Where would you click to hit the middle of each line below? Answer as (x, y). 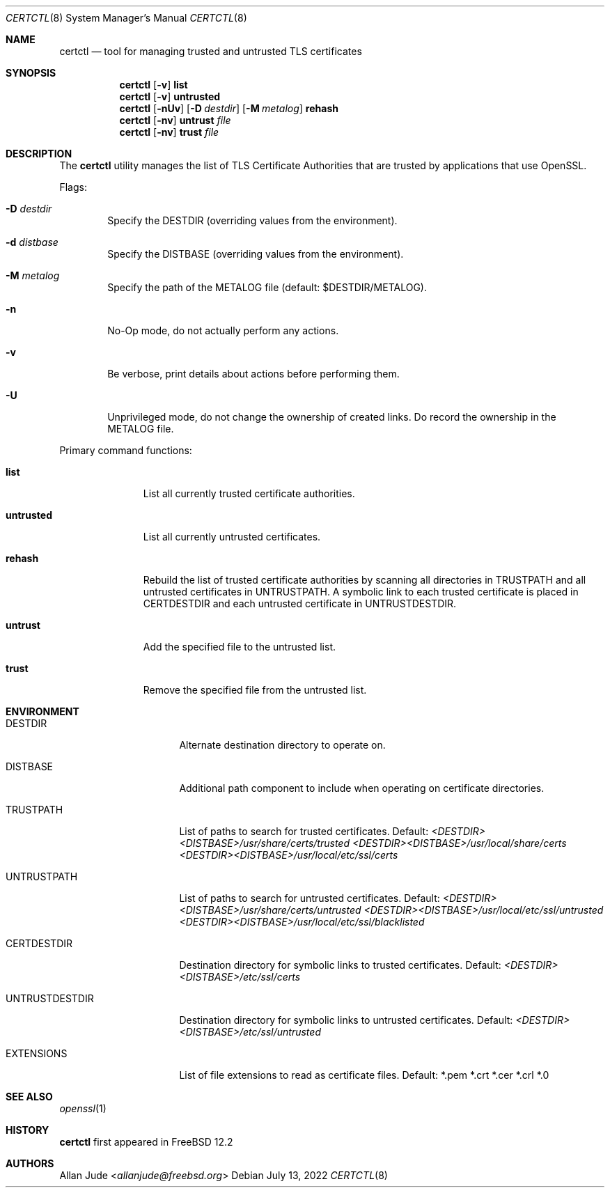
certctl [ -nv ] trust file (169, 132)
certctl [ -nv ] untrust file (175, 120)
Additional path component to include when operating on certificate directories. (362, 788)
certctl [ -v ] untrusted (170, 96)
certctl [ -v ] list (154, 85)
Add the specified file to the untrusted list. (240, 647)
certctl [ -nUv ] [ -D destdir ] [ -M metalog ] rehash (229, 108)
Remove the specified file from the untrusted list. (255, 690)
